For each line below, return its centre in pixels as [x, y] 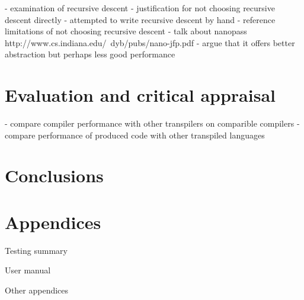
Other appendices [37, 290]
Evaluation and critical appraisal [140, 95]
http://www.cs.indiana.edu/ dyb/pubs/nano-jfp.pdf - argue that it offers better [150, 42]
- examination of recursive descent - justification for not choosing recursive [140, 8]
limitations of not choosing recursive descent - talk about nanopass [126, 31]
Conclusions [54, 175]
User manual [28, 270]
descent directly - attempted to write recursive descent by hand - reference [140, 19]
